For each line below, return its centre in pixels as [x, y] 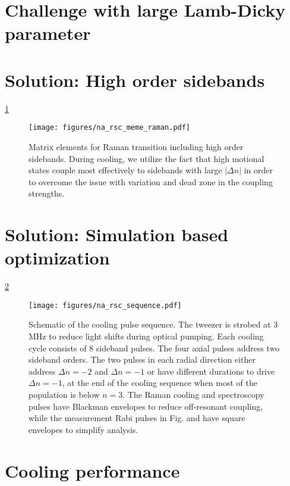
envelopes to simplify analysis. [83, 429]
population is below [64, 395]
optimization [57, 258]
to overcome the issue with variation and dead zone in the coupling [151, 181]
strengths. [47, 193]
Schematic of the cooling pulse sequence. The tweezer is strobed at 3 [153, 324]
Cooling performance [92, 470]
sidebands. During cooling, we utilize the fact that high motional [146, 158]
